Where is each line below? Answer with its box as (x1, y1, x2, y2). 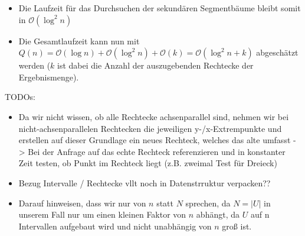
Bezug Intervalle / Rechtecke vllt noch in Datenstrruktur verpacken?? (18, 176, 271, 189)
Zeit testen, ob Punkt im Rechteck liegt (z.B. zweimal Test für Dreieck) (18, 157, 277, 169)
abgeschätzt (256, 46, 299, 59)
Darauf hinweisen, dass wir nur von (18, 196, 146, 209)
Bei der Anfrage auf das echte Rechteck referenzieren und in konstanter (28, 145, 286, 157)
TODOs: (5, 90, 35, 103)
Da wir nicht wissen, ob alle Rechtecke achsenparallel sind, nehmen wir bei (18, 110, 289, 122)
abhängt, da (196, 208, 240, 221)
